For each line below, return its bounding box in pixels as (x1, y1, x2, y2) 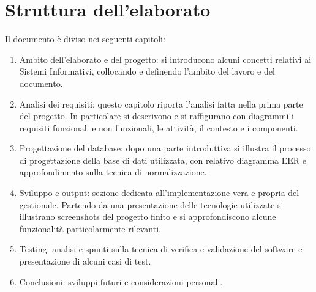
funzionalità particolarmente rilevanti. (19, 222, 161, 235)
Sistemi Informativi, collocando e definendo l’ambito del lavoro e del (19, 65, 275, 78)
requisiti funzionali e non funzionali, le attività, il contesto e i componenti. (19, 121, 298, 134)
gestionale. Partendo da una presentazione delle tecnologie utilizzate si (19, 198, 284, 211)
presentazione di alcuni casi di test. (19, 255, 151, 268)
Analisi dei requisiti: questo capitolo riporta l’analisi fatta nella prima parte (19, 97, 303, 110)
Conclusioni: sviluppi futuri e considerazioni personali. (19, 275, 223, 288)
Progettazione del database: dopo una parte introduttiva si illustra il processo (19, 142, 311, 155)
